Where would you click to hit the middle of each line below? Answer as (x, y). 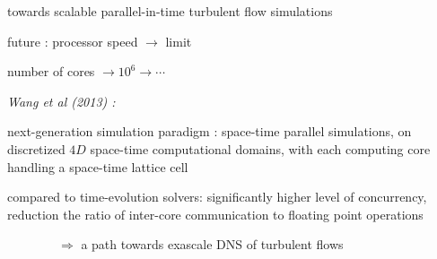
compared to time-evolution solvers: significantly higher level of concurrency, (217, 197)
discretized (36, 148)
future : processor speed (73, 41)
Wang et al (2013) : (61, 101)
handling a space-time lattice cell (98, 166)
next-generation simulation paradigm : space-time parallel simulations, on (210, 131)
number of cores (51, 71)
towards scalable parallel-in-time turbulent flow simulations (170, 11)
